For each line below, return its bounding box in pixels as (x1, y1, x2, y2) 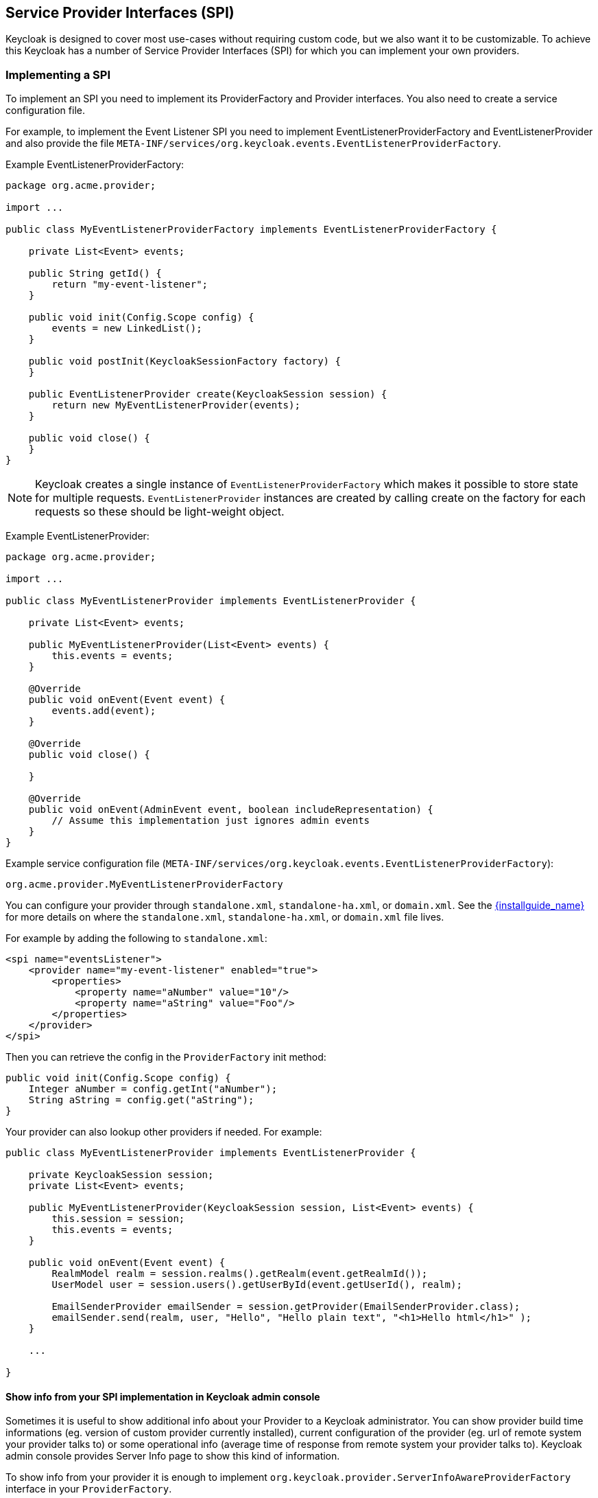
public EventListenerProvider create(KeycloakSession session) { (28, 389, 387, 400)
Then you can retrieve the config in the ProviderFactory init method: (5, 1051, 326, 1063)
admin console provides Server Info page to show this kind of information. (5, 1450, 340, 1462)
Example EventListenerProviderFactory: (5, 159, 184, 171)
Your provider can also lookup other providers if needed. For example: (5, 1126, 322, 1138)
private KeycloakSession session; (28, 1169, 214, 1181)
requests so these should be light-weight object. (35, 505, 285, 519)
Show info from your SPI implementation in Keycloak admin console (5, 1390, 320, 1403)
